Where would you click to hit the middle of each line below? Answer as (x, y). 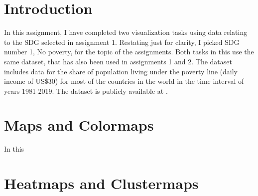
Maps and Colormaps (79, 125)
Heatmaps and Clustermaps (101, 183)
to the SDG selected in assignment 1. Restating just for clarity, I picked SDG (122, 42)
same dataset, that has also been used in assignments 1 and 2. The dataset (118, 61)
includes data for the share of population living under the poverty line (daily (121, 71)
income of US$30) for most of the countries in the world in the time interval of (124, 81)
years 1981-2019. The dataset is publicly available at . (86, 91)
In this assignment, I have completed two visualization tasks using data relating (126, 32)
